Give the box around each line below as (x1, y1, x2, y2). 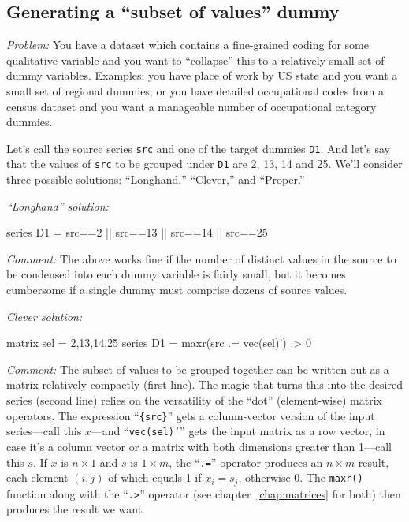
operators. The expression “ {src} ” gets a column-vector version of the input (6, 407, 375, 423)
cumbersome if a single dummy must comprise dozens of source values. (6, 282, 348, 298)
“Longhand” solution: (6, 197, 109, 214)
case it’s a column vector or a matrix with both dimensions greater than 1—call (6, 438, 392, 454)
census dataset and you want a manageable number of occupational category (6, 98, 377, 114)
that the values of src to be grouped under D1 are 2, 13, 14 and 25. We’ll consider (6, 155, 403, 172)
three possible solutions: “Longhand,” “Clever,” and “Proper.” (6, 171, 305, 188)
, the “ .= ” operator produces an (169, 453, 323, 470)
